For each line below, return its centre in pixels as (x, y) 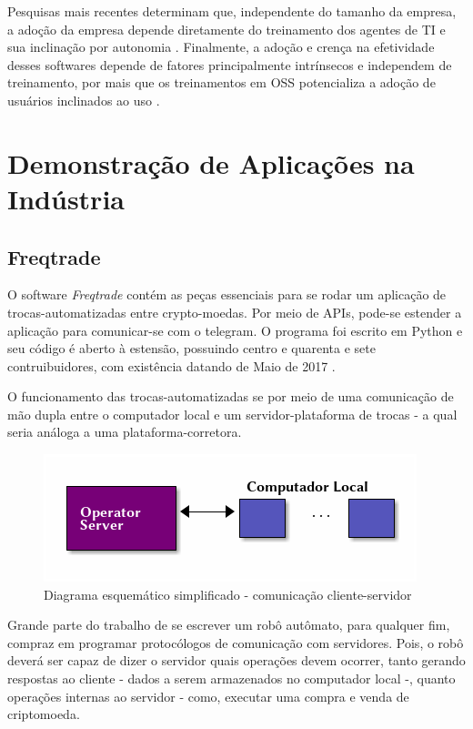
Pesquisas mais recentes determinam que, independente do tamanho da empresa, (232, 11)
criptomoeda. (44, 714)
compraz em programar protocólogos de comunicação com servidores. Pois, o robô (236, 642)
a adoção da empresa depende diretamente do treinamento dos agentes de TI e (226, 29)
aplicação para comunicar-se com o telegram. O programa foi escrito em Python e (235, 330)
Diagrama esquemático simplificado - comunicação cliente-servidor (228, 594)
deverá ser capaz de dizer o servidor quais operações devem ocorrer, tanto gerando (236, 660)
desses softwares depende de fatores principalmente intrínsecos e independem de (230, 64)
